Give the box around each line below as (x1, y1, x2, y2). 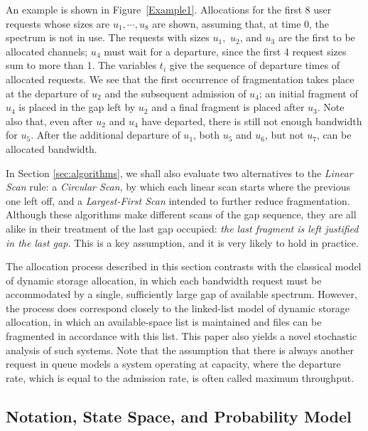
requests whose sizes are (6, 16, 110, 31)
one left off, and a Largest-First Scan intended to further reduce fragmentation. (6, 193, 350, 208)
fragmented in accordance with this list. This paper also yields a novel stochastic (6, 329, 357, 344)
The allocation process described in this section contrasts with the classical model (6, 259, 362, 274)
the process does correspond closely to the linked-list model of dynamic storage (6, 300, 350, 315)
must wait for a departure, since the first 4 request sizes (104, 43, 347, 58)
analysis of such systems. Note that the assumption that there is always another (6, 342, 355, 357)
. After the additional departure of (31, 127, 180, 142)
